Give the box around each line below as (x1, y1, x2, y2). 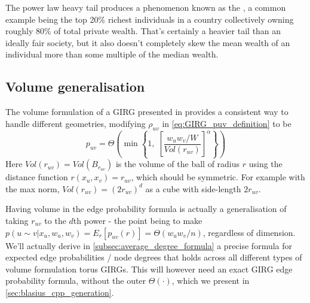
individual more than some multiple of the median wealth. (5, 48, 219, 60)
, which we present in (171, 274, 250, 287)
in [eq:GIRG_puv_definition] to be (162, 117, 291, 129)
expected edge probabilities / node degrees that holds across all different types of (5, 251, 302, 263)
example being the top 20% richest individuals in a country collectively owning (5, 13, 294, 25)
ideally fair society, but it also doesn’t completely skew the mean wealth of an (5, 36, 290, 49)
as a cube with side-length (145, 182, 241, 195)
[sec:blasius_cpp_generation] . (5, 286, 114, 298)
